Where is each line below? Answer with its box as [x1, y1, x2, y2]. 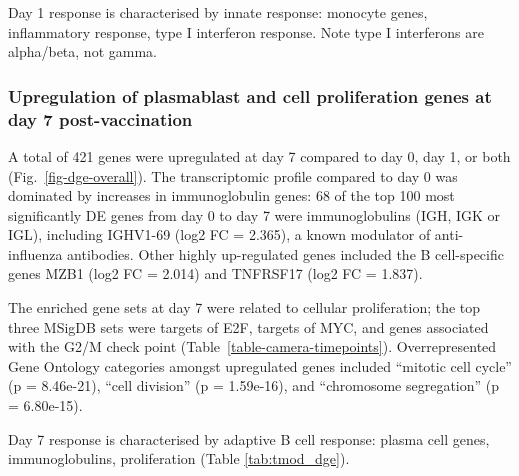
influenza [8, 243, 63, 264]
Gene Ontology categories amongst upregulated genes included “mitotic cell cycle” [8, 355, 512, 376]
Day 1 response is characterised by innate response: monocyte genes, [8, 2, 428, 22]
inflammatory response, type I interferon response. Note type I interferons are [8, 21, 484, 42]
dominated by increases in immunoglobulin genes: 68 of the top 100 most [8, 185, 455, 206]
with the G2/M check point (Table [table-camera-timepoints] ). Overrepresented [8, 336, 497, 357]
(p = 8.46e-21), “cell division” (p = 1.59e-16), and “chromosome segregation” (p [8, 375, 500, 396]
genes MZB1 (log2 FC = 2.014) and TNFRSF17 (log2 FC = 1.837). [8, 263, 423, 284]
